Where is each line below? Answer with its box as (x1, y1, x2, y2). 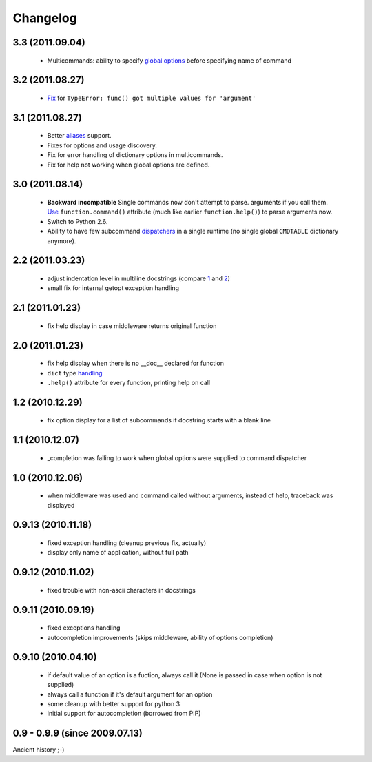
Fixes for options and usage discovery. (47, 141, 158, 150)
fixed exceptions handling (47, 624, 121, 632)
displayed (47, 501, 75, 509)
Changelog (12, 10, 77, 25)
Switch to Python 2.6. (47, 217, 108, 225)
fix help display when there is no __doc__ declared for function (47, 359, 224, 368)
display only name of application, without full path (47, 548, 189, 557)
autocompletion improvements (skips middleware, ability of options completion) (47, 633, 273, 641)
